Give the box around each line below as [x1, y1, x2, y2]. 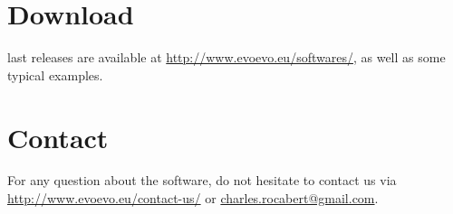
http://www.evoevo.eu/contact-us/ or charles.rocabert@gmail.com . [7, 189, 379, 208]
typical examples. [7, 65, 103, 84]
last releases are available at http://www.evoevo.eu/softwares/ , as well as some [7, 48, 446, 67]
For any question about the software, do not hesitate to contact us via [7, 171, 397, 190]
